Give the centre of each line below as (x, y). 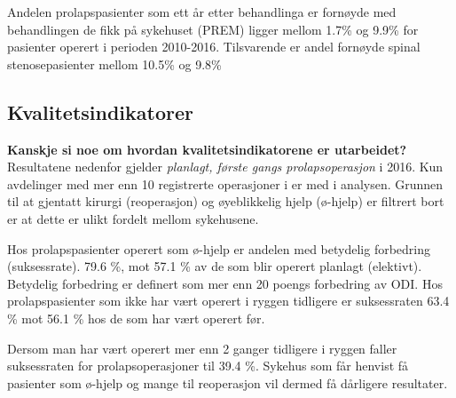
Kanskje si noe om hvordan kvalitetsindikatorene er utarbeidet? (207, 149)
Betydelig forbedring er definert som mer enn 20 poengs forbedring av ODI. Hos (225, 283)
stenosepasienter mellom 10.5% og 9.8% (114, 64)
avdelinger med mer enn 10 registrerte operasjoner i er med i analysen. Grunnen (225, 183)
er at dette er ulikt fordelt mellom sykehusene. (133, 218)
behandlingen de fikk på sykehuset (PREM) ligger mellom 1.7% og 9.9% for (213, 29)
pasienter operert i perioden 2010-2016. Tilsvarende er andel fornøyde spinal (214, 47)
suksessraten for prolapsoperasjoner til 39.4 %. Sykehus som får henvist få (208, 366)
